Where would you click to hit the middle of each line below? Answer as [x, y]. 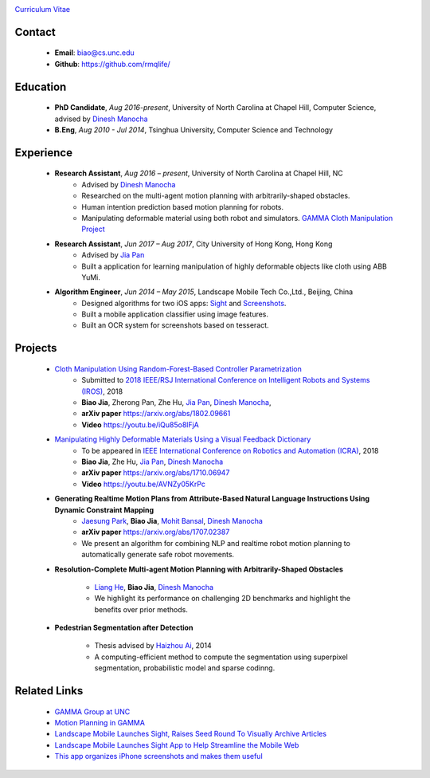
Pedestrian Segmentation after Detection [124, 628]
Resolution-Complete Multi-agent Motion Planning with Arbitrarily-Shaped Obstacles [199, 569]
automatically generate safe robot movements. [158, 555]
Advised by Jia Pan [113, 255]
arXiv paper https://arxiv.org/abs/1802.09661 [156, 414]
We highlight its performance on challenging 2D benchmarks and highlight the [222, 599]
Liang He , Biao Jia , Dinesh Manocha [154, 587]
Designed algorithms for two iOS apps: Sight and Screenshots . [184, 303]
